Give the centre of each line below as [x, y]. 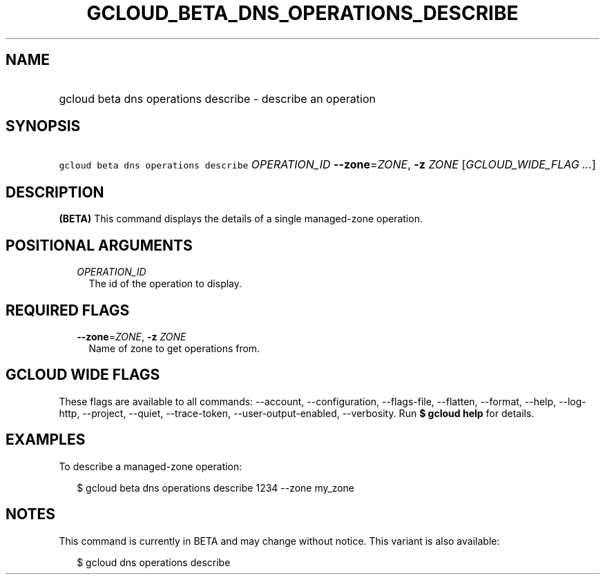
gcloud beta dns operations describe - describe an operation [217, 98]
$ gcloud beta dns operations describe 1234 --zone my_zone [216, 487]
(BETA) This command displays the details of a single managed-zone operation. [241, 219]
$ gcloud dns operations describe [154, 562]
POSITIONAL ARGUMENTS [99, 245]
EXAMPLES [46, 440]
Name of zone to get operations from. [174, 348]
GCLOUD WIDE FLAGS [83, 375]
